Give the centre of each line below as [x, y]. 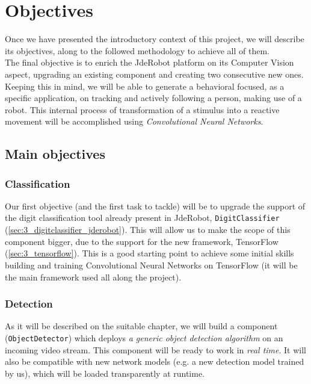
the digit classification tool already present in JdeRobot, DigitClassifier [142, 218]
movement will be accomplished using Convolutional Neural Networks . [134, 121]
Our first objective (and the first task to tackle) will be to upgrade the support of [155, 206]
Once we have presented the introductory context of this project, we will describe [155, 39]
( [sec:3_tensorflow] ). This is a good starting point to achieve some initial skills [149, 253]
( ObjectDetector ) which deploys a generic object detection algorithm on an [144, 337]
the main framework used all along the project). [93, 277]
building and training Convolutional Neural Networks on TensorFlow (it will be [151, 265]
